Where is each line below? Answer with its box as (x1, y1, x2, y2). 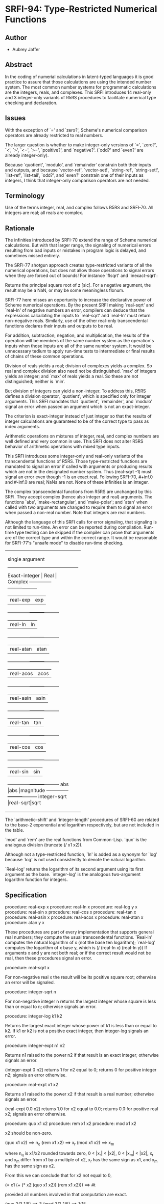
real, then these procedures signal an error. (5, 955, 93, 961)
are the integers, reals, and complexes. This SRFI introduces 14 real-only (5, 89, 152, 95)
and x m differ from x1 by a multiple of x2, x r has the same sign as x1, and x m (5, 1156, 158, 1164)
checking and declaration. (5, 100, 58, 106)
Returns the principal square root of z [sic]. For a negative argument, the (5, 282, 151, 288)
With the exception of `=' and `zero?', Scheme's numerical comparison (5, 127, 147, 133)
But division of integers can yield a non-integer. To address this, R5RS (5, 388, 146, 394)
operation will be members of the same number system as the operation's (5, 338, 154, 344)
